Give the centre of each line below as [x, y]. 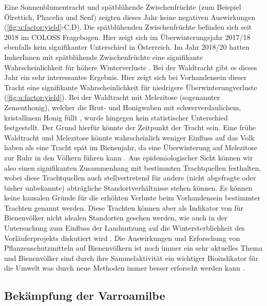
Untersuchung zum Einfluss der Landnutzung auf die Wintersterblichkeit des [125, 228]
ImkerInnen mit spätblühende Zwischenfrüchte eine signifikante [103, 57]
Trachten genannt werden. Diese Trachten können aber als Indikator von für [124, 207]
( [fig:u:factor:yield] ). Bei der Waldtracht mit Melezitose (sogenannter [112, 97]
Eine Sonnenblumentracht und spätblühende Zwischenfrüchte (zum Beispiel [123, 7]
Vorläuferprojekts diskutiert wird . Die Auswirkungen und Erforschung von [122, 238]
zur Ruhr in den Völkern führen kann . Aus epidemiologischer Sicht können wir [129, 157]
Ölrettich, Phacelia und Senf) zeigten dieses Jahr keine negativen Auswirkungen [130, 17]
